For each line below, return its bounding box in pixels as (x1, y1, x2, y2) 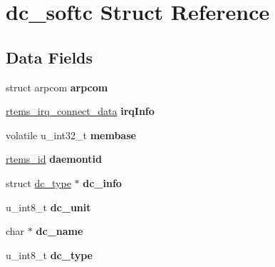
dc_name (36, 223, 83, 238)
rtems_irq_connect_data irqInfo (6, 104, 155, 119)
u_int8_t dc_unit (6, 199, 91, 214)
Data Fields (6, 46, 93, 68)
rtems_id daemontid (6, 151, 102, 166)
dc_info (83, 175, 122, 190)
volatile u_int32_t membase (6, 127, 136, 142)
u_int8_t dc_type (6, 247, 93, 262)
